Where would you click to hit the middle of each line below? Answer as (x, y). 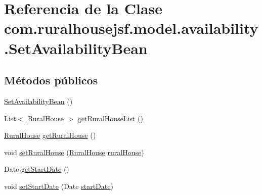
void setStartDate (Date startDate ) (59, 186)
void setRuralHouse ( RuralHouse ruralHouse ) (74, 152)
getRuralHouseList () (111, 118)
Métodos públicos (51, 80)
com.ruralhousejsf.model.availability (131, 28)
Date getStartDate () (37, 169)
